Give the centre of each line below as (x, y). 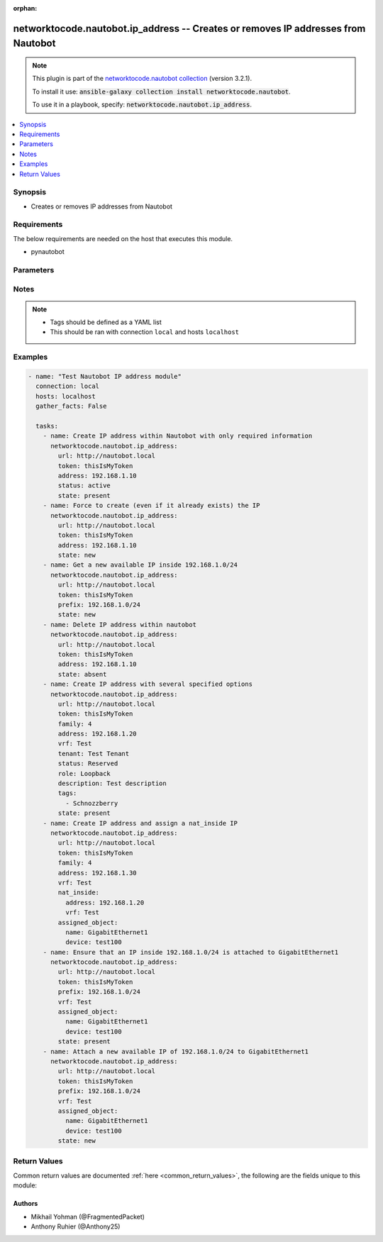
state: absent (82, 674)
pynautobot (48, 252)
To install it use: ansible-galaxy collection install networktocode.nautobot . (161, 92)
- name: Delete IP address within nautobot (120, 625)
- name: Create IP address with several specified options (148, 684)
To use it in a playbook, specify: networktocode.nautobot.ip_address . (142, 105)
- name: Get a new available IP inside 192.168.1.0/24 (140, 565)
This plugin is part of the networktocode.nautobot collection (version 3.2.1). (142, 79)
